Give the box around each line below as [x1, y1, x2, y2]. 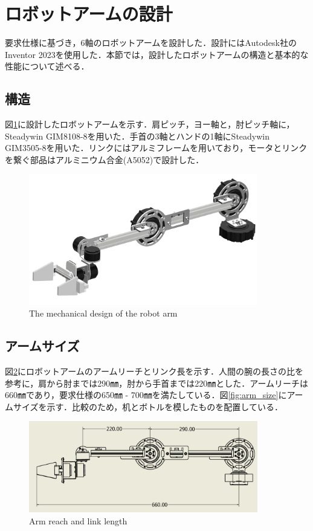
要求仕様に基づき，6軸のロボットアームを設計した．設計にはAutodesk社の [5, 36, 297, 49]
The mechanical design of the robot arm [29, 307, 178, 320]
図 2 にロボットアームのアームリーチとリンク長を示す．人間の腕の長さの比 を [5, 364, 303, 377]
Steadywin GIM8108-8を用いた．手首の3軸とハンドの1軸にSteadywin [5, 129, 270, 142]
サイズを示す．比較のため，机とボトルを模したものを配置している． [13, 400, 283, 413]
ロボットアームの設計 [5, 1, 173, 26]
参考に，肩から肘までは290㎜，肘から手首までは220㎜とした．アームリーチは [5, 376, 309, 389]
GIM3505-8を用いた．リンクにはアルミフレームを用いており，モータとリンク [5, 141, 308, 154]
